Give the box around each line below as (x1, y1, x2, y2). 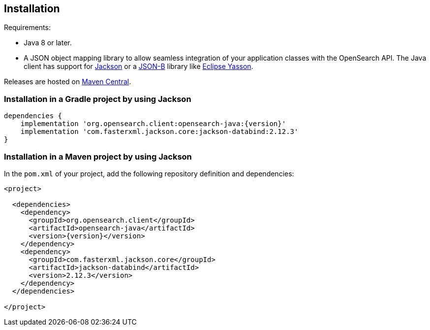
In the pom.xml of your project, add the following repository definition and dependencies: (4, 169, 294, 178)
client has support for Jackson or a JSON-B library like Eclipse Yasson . (24, 62, 253, 71)
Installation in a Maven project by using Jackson (4, 151, 192, 162)
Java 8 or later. (24, 38, 72, 47)
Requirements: (4, 23, 51, 32)
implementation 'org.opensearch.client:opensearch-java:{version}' (20, 120, 286, 128)
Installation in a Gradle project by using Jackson (4, 94, 191, 104)
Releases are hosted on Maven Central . (4, 77, 131, 86)
